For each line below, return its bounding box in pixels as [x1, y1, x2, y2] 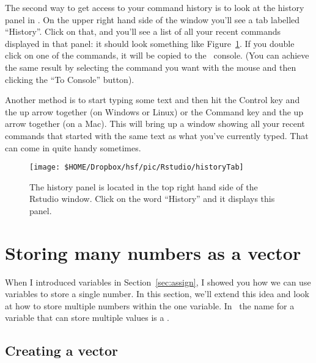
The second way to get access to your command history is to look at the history [5, 1, 304, 13]
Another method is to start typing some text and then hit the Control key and [5, 93, 300, 106]
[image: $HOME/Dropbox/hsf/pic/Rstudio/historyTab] [29, 163, 244, 172]
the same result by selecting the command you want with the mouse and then [5, 60, 296, 73]
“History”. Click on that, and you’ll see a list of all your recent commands [5, 25, 281, 38]
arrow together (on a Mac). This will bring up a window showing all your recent [5, 117, 305, 130]
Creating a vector [5, 341, 118, 360]
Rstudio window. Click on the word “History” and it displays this [29, 192, 275, 205]
